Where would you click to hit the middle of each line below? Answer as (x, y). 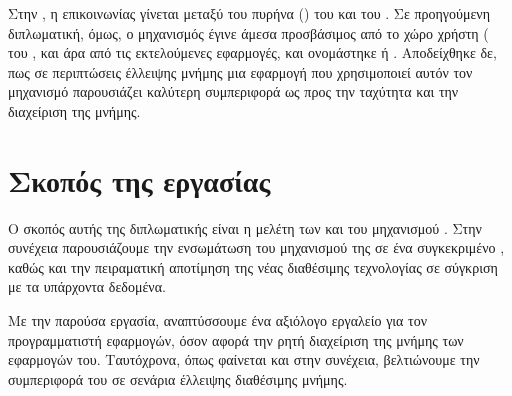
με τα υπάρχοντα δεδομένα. (87, 286)
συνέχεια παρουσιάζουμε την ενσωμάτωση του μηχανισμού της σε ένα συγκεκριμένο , (256, 247)
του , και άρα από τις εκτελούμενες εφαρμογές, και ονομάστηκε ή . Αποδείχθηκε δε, (252, 52)
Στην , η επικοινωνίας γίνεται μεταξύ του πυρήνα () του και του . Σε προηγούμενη (249, 13)
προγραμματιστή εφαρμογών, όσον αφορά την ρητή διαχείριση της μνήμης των (236, 339)
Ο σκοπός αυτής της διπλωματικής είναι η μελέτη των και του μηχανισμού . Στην (245, 227)
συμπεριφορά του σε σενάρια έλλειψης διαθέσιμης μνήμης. (178, 378)
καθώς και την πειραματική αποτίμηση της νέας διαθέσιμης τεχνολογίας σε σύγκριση (253, 266)
